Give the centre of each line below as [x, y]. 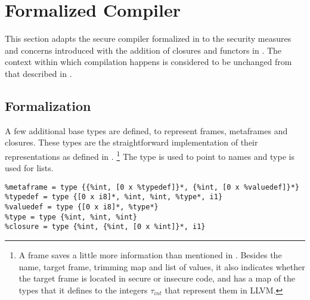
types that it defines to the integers [83, 290]
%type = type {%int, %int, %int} [71, 217]
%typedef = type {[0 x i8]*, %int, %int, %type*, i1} [114, 197]
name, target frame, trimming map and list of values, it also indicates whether [162, 266]
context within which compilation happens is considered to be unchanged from [148, 62]
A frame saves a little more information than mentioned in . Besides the [150, 255]
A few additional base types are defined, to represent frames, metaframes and [146, 130]
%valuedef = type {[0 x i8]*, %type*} [82, 207]
